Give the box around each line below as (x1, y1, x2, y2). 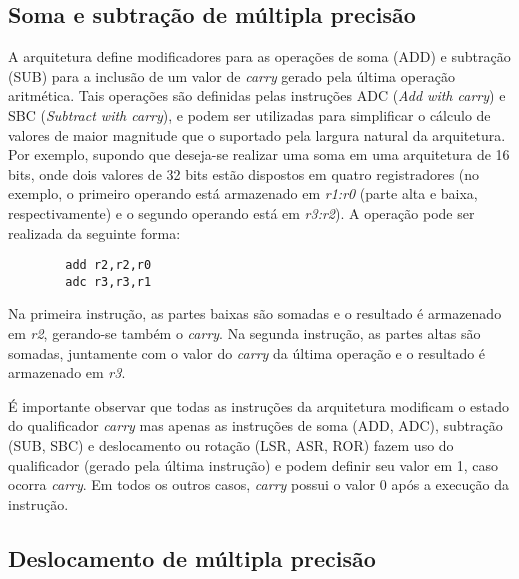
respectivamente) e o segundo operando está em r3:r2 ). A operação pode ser (8, 202, 475, 223)
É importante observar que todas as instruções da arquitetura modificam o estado (8, 395, 510, 416)
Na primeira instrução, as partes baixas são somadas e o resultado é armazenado (8, 303, 502, 324)
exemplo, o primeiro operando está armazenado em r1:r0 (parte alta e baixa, (8, 183, 478, 204)
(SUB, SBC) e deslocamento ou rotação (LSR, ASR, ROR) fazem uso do (8, 435, 454, 456)
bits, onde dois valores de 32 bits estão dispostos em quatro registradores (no (8, 163, 480, 184)
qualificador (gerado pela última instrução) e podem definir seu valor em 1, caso (8, 454, 499, 475)
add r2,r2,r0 (65, 258, 152, 273)
